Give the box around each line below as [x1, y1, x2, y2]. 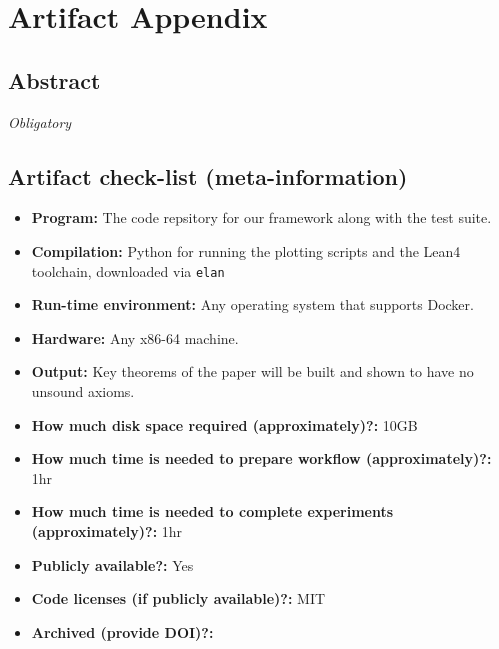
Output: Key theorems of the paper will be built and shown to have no [31, 361, 474, 382]
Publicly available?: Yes [31, 554, 194, 575]
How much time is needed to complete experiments [31, 501, 394, 522]
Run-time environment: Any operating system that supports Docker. [31, 294, 474, 315]
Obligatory [8, 111, 72, 132]
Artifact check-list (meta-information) [8, 160, 408, 191]
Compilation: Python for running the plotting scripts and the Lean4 [31, 240, 461, 261]
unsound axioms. [31, 381, 135, 401]
